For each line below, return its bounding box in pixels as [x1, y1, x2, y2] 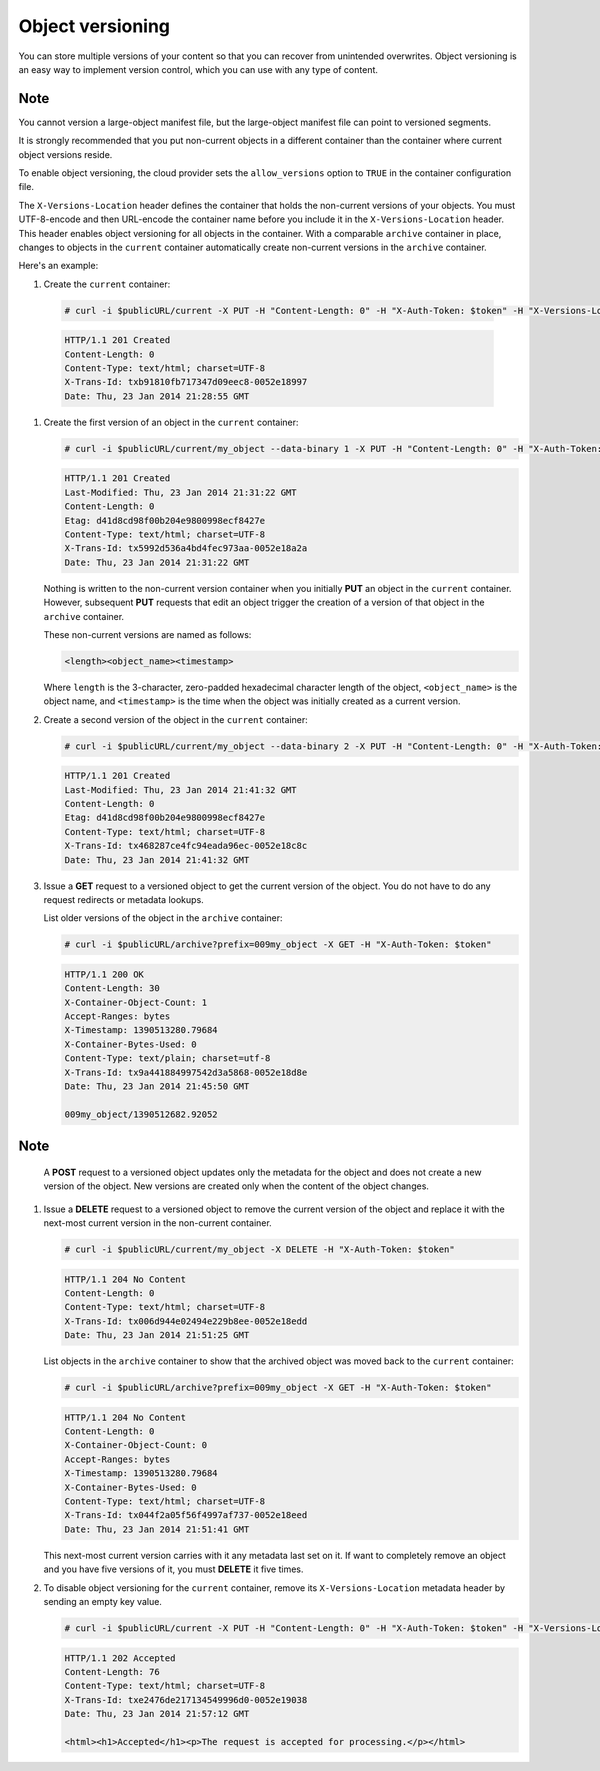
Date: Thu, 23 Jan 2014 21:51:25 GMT [64, 1330, 250, 1341]
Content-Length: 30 [64, 983, 160, 994]
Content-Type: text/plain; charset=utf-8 [64, 1053, 271, 1064]
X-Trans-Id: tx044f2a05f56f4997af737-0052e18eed [64, 1510, 308, 1521]
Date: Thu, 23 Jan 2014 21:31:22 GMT [64, 556, 250, 568]
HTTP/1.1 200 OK [64, 968, 145, 980]
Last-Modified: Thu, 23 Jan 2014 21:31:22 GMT [64, 486, 297, 498]
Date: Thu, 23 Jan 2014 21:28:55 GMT [64, 390, 250, 402]
